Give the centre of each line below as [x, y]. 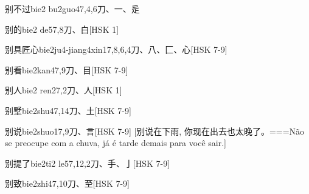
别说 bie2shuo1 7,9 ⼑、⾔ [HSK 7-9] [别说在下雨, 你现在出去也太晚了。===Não [155, 131]
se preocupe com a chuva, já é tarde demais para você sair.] [116, 143]
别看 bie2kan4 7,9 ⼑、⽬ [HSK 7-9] [67, 69]
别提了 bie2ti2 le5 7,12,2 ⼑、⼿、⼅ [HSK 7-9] [88, 163]
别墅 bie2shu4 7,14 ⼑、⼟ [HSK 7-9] [68, 110]
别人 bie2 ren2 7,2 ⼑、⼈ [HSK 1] [64, 90]
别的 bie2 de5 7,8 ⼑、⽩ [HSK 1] [62, 29]
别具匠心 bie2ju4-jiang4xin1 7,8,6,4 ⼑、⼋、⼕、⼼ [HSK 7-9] [116, 49]
